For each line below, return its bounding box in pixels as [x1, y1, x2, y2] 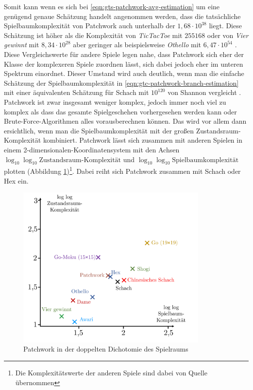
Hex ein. [4, 175, 29, 186]
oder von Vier [207, 30, 249, 40]
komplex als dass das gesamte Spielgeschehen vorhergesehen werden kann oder [4, 106, 237, 116]
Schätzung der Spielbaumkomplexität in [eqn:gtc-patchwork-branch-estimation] [4, 77, 239, 88]
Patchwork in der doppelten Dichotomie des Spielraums [23, 344, 188, 354]
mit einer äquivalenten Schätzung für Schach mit [4, 87, 149, 97]
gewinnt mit [4, 39, 39, 50]
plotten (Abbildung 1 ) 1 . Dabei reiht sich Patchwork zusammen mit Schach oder [4, 165, 241, 176]
